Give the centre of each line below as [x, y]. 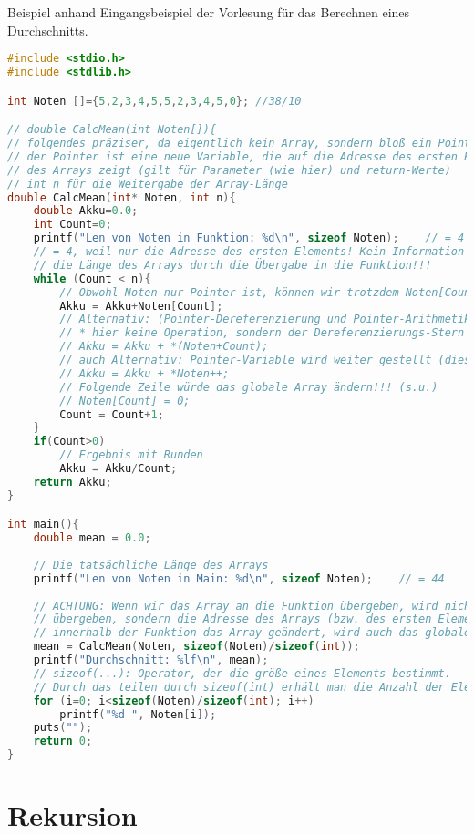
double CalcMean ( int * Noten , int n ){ [122, 197]
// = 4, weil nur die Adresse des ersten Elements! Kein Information [249, 252]
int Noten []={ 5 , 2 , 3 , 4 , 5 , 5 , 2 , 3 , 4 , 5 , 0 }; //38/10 [155, 101]
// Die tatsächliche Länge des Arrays [151, 565]
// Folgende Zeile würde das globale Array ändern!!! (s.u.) [249, 387]
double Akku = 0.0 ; [86, 211]
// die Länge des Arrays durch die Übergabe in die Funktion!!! [232, 265]
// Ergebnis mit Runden [131, 455]
